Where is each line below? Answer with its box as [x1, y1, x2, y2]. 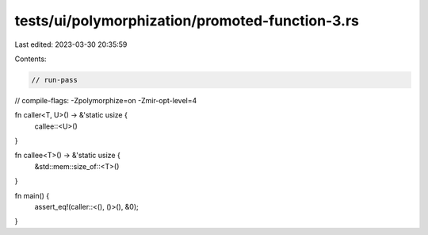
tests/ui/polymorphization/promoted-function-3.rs [14, 12, 360, 29]
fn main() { [14, 191, 50, 200]
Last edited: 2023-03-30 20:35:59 [14, 40, 128, 49]
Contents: [14, 54, 47, 64]
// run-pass [31, 75, 78, 84]
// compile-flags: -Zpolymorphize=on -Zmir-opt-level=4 [14, 95, 197, 105]
